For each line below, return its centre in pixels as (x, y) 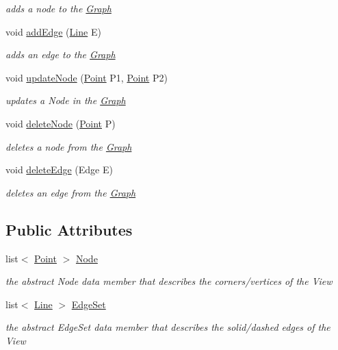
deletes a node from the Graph (69, 146)
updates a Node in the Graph (66, 100)
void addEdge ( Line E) (53, 31)
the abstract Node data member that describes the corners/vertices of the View (169, 281)
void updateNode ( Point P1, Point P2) (87, 77)
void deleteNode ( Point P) (61, 123)
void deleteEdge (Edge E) (59, 170)
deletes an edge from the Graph (71, 192)
